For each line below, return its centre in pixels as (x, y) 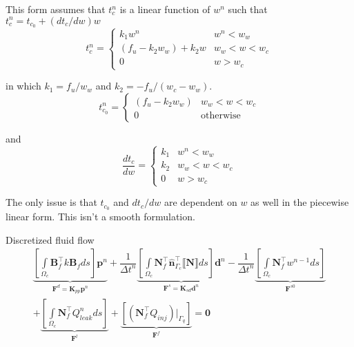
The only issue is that (51, 202)
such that (248, 9)
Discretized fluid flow (50, 239)
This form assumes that (56, 9)
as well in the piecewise (300, 202)
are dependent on (200, 202)
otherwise (221, 115)
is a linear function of (165, 9)
